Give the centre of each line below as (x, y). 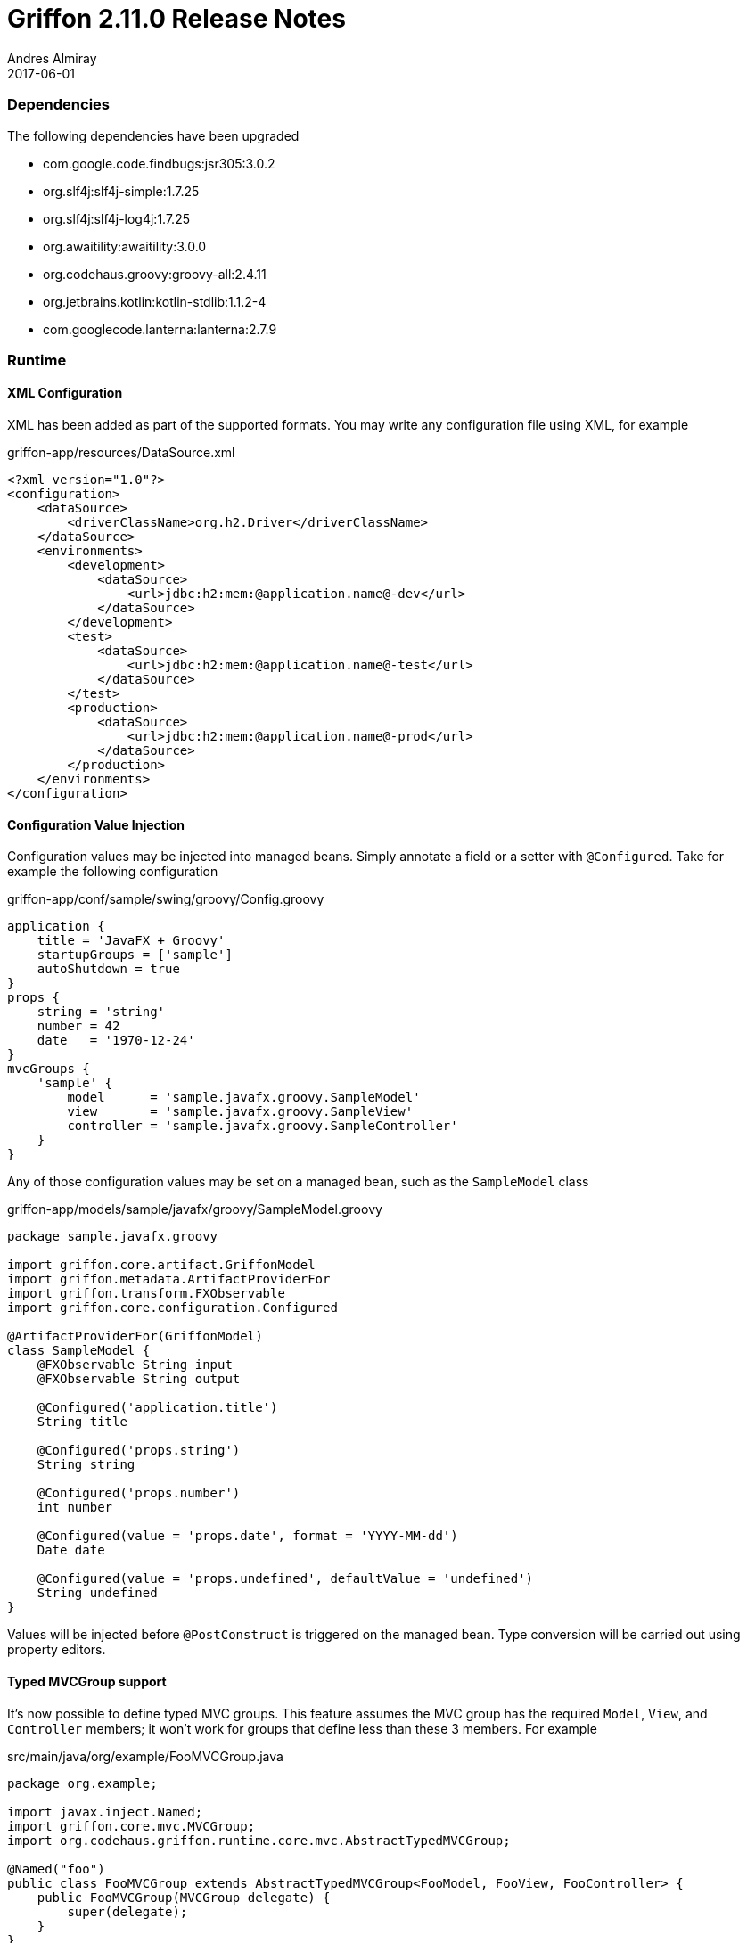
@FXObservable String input (135, 1365)
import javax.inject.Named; (105, 1812)
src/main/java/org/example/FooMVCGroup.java (145, 1756)
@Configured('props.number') (139, 1493)
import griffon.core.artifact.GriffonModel (161, 1265)
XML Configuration (65, 393)
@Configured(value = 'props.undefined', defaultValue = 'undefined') (285, 1579)
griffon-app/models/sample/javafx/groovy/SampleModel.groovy (195, 1209)
